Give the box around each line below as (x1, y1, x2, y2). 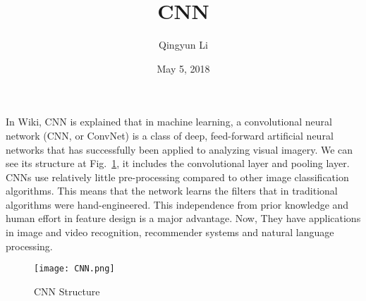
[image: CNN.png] (34, 264, 115, 274)
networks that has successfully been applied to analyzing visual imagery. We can (6, 142, 353, 156)
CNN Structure (34, 283, 100, 298)
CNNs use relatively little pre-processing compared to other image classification (6, 169, 349, 184)
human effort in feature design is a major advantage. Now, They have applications (6, 211, 361, 226)
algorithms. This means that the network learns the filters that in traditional (6, 183, 338, 198)
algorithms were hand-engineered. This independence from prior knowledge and (6, 197, 349, 211)
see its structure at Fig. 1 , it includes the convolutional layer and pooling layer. (6, 156, 350, 171)
